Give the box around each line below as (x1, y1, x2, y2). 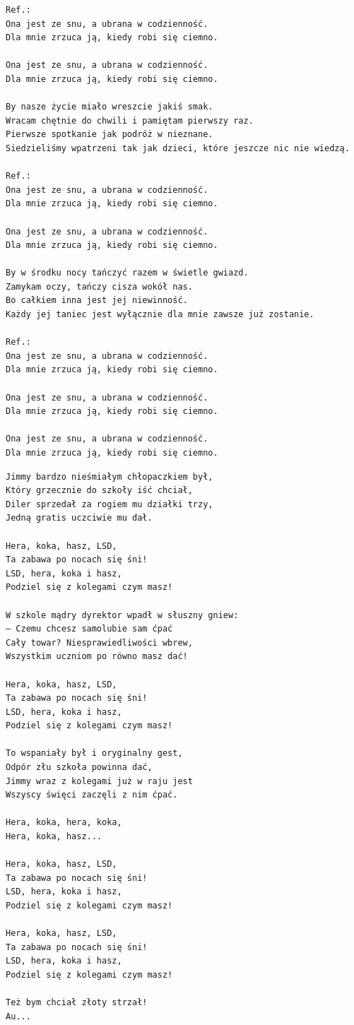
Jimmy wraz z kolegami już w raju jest (6, 776, 193, 786)
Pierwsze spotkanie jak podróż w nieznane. (6, 129, 213, 140)
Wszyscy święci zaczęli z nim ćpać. (6, 790, 178, 800)
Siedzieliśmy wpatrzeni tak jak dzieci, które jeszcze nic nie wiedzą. (6, 143, 350, 153)
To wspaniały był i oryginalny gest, (6, 748, 183, 759)
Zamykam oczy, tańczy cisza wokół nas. (6, 281, 193, 292)
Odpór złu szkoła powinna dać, (6, 762, 153, 773)
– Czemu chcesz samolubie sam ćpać (6, 624, 173, 634)
